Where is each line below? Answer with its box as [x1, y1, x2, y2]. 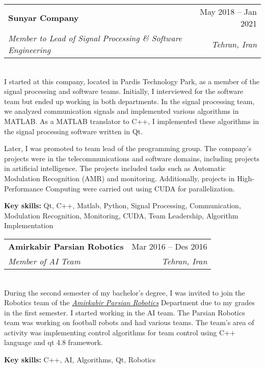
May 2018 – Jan [200, 6, 257, 17]
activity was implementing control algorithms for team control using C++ [4, 327, 235, 337]
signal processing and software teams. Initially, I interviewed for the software [4, 86, 244, 96]
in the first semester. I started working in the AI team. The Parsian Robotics [4, 307, 245, 317]
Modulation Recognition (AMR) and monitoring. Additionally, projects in [4, 173, 235, 183]
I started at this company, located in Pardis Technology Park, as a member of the [4, 76, 259, 86]
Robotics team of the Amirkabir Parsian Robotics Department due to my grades [4, 297, 255, 308]
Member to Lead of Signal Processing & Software [8, 32, 182, 44]
